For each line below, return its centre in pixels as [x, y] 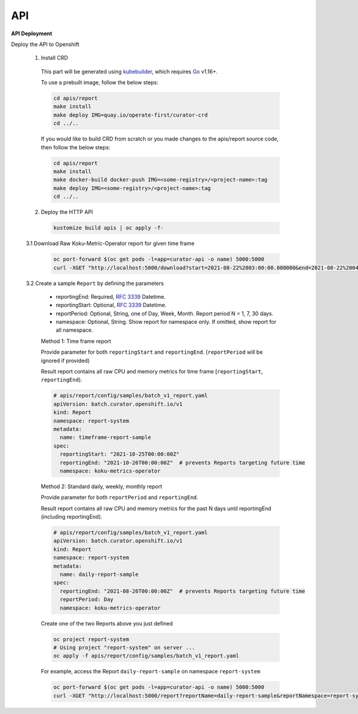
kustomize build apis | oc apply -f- [109, 228]
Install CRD [54, 58]
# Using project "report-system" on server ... [124, 647]
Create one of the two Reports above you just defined [107, 623]
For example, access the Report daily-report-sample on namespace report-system [151, 672]
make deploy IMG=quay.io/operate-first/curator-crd [131, 115]
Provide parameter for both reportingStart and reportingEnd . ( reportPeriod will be [152, 352]
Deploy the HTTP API [67, 212]
